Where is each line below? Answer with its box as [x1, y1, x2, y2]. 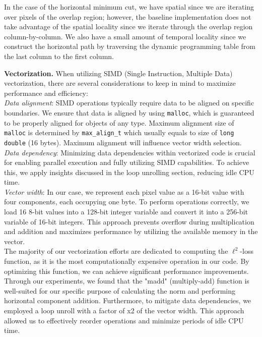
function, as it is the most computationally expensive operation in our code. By [4, 256, 249, 266]
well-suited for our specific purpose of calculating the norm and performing [4, 285, 236, 296]
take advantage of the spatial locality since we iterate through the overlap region [4, 21, 253, 32]
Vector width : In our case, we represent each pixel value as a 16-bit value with [4, 186, 244, 197]
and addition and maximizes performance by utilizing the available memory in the [4, 226, 258, 237]
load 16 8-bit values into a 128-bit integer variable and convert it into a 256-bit [4, 206, 248, 217]
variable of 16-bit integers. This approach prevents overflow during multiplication [4, 216, 254, 227]
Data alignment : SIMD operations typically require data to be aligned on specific [4, 97, 254, 108]
